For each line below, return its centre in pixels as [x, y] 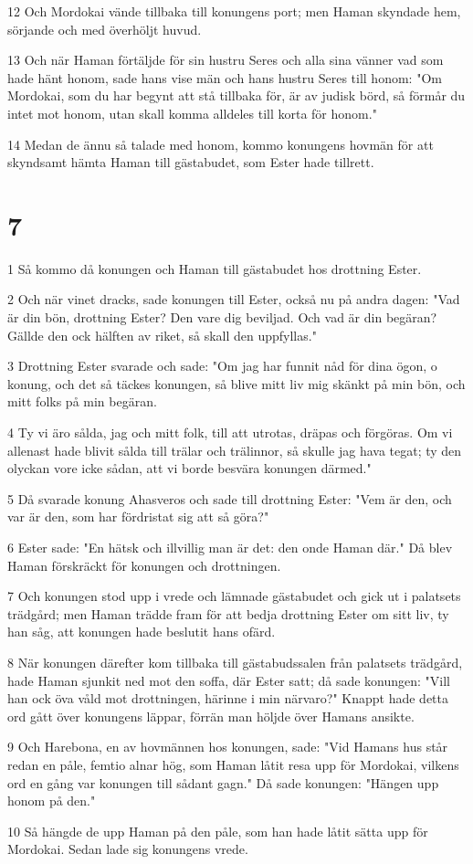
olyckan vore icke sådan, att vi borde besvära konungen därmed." [189, 468]
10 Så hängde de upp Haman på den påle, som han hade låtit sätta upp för [218, 831]
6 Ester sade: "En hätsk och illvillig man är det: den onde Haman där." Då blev [230, 547]
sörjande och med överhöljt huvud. [105, 29]
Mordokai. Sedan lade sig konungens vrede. [128, 849]
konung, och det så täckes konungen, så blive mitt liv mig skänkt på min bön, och [236, 383]
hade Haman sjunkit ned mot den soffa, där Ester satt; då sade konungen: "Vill [229, 680]
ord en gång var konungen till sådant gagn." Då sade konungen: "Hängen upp [223, 782]
